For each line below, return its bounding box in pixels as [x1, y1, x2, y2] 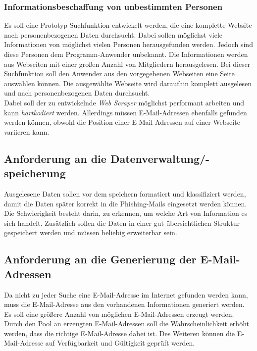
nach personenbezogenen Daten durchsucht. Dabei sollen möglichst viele [4, 29, 222, 40]
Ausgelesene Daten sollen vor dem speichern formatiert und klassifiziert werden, [4, 188, 246, 199]
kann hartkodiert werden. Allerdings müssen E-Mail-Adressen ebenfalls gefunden [4, 107, 247, 117]
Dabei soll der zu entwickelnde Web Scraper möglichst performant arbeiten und [4, 97, 245, 107]
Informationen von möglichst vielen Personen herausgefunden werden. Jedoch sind [4, 39, 253, 50]
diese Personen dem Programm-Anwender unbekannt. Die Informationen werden [4, 49, 248, 59]
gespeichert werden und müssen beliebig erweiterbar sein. [4, 227, 177, 238]
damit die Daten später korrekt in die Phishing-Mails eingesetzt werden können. [4, 198, 247, 208]
